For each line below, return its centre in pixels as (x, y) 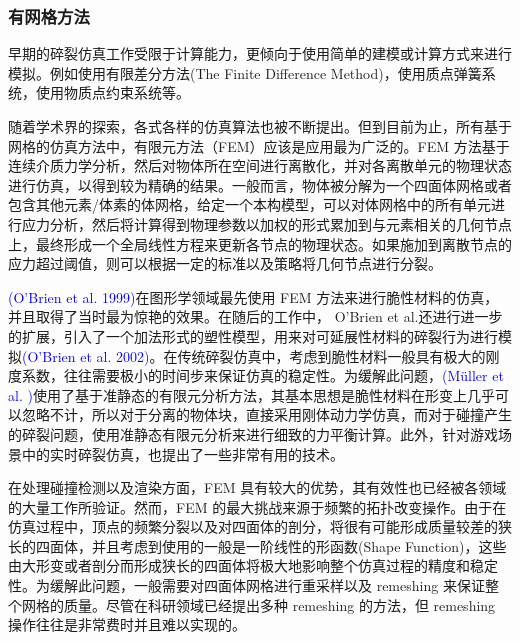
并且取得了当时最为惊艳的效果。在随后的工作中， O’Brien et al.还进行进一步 (255, 316)
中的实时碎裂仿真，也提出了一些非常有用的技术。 (182, 453)
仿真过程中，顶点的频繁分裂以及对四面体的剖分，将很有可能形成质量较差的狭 (260, 526)
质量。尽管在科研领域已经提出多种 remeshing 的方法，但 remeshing (279, 604)
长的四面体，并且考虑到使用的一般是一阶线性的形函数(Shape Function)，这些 (257, 545)
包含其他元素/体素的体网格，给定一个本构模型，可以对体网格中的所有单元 (249, 204)
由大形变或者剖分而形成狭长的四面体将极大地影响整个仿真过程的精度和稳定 (253, 565)
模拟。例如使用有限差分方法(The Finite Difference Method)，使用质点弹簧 (245, 72)
